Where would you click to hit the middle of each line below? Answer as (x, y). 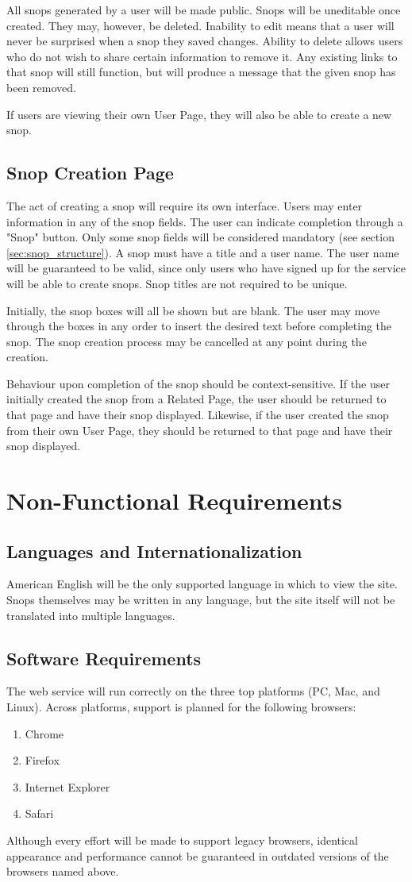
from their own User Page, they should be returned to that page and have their (200, 430)
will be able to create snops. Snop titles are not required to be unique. (177, 283)
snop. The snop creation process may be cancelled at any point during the (187, 341)
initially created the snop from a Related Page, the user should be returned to (196, 399)
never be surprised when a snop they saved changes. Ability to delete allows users (205, 41)
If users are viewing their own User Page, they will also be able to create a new (199, 114)
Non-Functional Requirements (174, 501)
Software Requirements (104, 658)
